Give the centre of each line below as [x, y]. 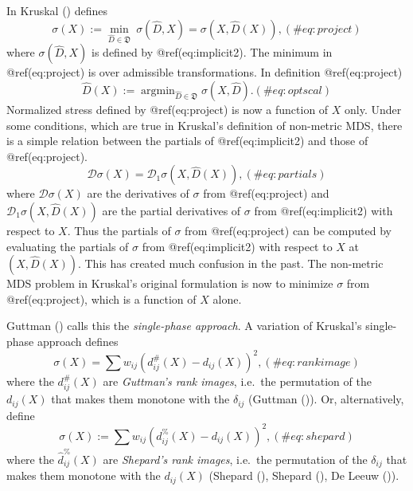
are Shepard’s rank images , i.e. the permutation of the [235, 459]
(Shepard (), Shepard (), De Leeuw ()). [304, 475]
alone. [227, 299]
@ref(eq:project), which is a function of [101, 299]
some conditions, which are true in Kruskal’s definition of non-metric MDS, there [205, 125]
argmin [158, 90]
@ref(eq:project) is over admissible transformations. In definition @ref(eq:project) [205, 72]
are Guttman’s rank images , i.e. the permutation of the [237, 381]
